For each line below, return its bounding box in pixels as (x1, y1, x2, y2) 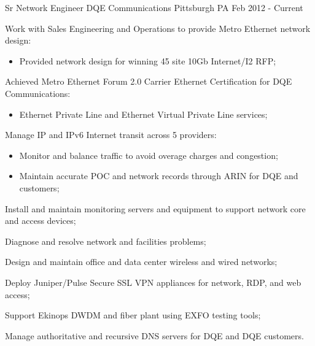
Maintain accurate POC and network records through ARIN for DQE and (19, 169, 298, 182)
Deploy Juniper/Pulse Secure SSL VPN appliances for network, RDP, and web (5, 275, 301, 288)
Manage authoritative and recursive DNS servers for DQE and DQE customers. (5, 329, 304, 342)
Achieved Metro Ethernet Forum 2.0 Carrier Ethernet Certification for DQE (5, 75, 292, 88)
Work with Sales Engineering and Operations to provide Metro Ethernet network (5, 21, 311, 34)
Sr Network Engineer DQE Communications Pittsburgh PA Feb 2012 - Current (5, 1, 303, 13)
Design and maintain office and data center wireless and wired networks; (5, 255, 278, 268)
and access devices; (5, 214, 76, 227)
